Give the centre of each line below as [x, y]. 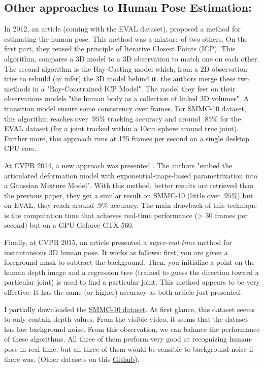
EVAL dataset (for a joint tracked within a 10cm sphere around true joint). [121, 128]
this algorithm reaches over [46, 118]
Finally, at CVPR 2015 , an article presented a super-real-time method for [118, 242]
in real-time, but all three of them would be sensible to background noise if [137, 349]
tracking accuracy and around [154, 118]
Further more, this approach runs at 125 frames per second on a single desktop [127, 138]
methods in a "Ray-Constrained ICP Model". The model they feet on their [120, 88]
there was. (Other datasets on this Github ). [72, 359]
